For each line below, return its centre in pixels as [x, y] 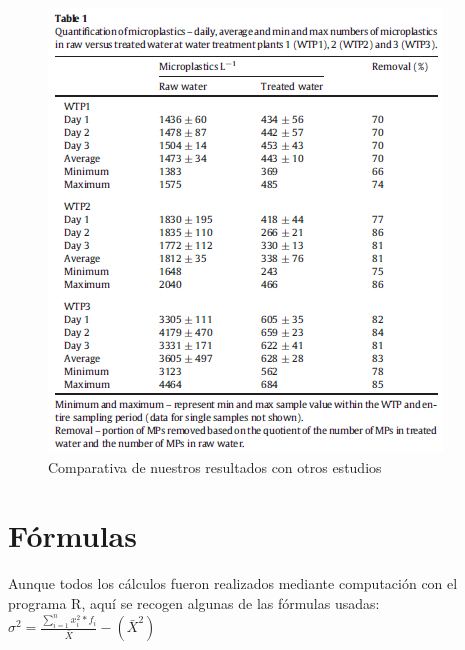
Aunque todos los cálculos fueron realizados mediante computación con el [233, 583]
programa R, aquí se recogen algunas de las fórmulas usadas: [194, 602]
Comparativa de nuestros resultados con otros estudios [215, 466]
